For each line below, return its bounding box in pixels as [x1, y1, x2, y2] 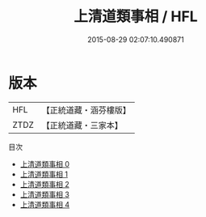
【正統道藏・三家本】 [41, 119, 124, 130]
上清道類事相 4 [19, 199, 70, 209]
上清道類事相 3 [19, 189, 70, 199]
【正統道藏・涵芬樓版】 [41, 104, 132, 116]
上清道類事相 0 [19, 159, 70, 168]
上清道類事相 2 [19, 179, 70, 189]
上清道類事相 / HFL [74, 7, 198, 26]
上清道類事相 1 [19, 169, 69, 179]
